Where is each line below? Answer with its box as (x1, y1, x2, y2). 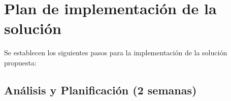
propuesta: (4, 57, 37, 68)
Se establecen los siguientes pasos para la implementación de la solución (4, 47, 227, 58)
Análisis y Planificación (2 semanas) (4, 82, 197, 97)
